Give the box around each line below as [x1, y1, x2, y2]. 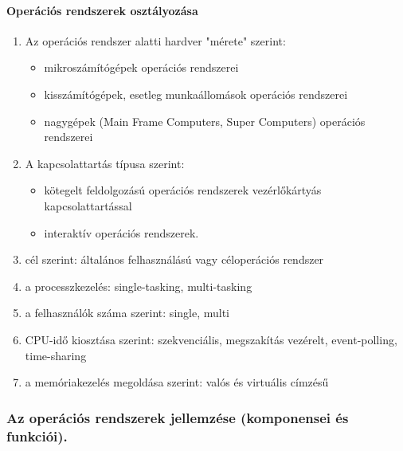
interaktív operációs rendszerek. [44, 224, 199, 241]
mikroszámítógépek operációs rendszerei [44, 59, 239, 76]
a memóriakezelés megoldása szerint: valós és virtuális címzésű [25, 374, 329, 390]
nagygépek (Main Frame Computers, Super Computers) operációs [44, 112, 366, 129]
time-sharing [25, 347, 87, 363]
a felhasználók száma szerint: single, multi [25, 304, 230, 321]
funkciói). [6, 426, 68, 445]
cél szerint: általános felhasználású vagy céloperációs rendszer [25, 251, 324, 268]
